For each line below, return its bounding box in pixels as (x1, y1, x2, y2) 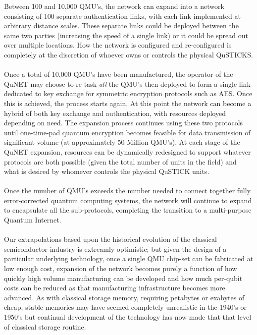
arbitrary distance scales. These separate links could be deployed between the (4, 20, 239, 31)
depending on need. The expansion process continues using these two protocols (4, 117, 243, 128)
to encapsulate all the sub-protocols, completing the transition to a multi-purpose (4, 205, 252, 215)
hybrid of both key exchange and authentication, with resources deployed (4, 108, 226, 118)
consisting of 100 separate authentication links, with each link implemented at (4, 10, 241, 21)
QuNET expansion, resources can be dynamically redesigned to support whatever (4, 146, 251, 157)
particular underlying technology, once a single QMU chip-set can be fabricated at (4, 253, 254, 264)
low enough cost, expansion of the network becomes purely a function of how (4, 263, 237, 274)
